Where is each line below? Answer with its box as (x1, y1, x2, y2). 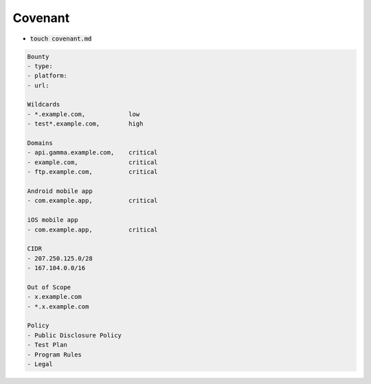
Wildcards (27, 100, 60, 109)
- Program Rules (27, 350, 82, 359)
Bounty (27, 52, 49, 60)
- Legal (27, 361, 53, 368)
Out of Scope (27, 283, 71, 291)
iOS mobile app (27, 216, 78, 224)
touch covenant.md (30, 34, 92, 43)
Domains (27, 139, 53, 147)
